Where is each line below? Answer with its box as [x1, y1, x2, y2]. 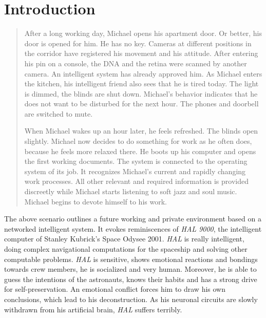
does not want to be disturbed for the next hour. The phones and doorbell [24, 98, 259, 109]
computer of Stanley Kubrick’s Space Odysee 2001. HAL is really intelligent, [4, 233, 244, 244]
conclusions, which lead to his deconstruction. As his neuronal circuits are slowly [4, 293, 258, 304]
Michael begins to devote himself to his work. [24, 196, 167, 207]
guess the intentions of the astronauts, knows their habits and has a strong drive [4, 273, 257, 284]
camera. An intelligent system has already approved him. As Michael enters [24, 68, 262, 79]
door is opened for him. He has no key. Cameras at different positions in [24, 38, 252, 48]
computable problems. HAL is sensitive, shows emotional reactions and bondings [4, 253, 258, 264]
